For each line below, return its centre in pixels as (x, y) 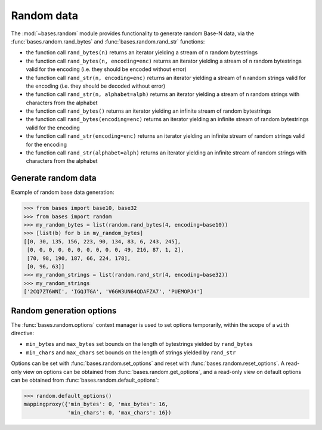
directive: (22, 333)
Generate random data (54, 178)
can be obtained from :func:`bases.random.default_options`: (85, 380)
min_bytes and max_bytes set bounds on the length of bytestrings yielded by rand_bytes (140, 344)
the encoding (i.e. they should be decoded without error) (96, 86)
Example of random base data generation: (63, 192)
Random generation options (64, 310)
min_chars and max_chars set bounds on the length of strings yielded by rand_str (131, 352)
